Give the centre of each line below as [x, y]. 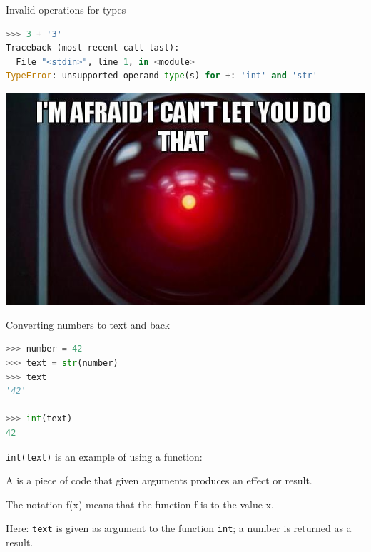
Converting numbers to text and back [88, 324]
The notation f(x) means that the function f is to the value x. [140, 504]
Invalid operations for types [66, 9]
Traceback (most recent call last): [93, 48]
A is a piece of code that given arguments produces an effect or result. [159, 480]
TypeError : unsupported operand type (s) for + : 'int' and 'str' [162, 76]
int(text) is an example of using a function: [104, 456]
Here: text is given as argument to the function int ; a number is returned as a [179, 528]
